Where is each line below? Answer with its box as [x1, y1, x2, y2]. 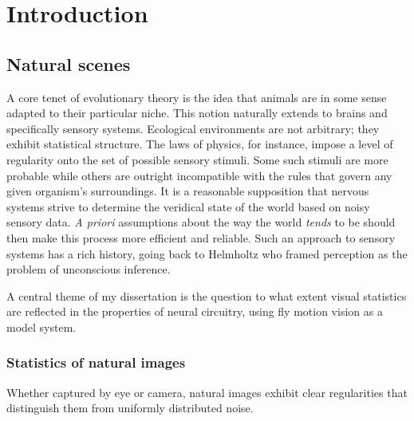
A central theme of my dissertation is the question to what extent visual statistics [6, 287, 407, 304]
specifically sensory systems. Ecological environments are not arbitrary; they [6, 120, 380, 136]
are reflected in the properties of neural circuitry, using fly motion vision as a [6, 303, 383, 320]
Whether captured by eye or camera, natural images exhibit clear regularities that [6, 384, 408, 400]
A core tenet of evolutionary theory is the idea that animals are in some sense [6, 89, 387, 105]
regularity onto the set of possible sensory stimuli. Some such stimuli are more [6, 151, 388, 167]
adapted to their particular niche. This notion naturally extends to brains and [6, 104, 388, 121]
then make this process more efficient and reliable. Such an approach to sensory [6, 229, 396, 246]
